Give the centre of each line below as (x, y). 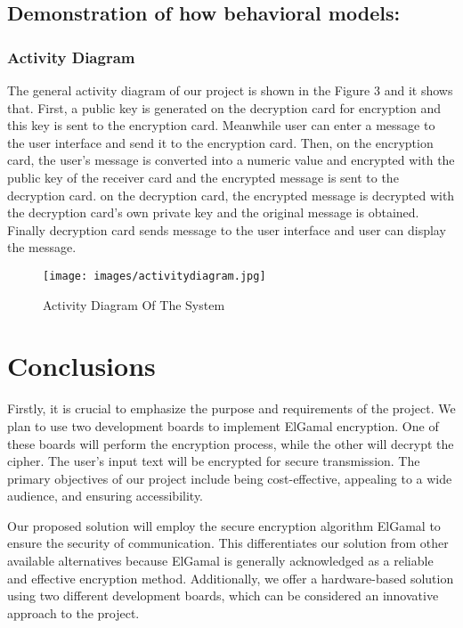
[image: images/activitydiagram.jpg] (154, 276)
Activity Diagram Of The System (134, 304)
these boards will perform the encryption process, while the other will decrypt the (231, 443)
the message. (42, 247)
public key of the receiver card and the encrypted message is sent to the (203, 177)
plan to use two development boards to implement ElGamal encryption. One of (223, 425)
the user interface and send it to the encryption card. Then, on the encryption (220, 142)
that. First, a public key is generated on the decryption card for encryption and (224, 107)
